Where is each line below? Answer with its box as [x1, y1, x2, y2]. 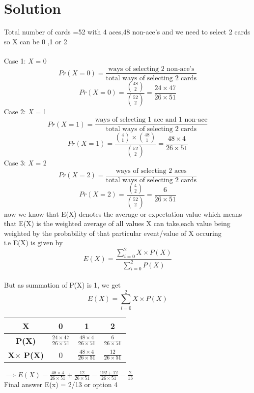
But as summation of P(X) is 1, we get [4, 279, 121, 290]
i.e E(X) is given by [4, 237, 63, 248]
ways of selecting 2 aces [115, 167, 187, 174]
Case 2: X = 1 [4, 106, 47, 117]
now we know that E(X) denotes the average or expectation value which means [4, 208, 242, 219]
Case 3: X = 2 [4, 157, 47, 167]
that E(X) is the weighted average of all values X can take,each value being [4, 218, 230, 229]
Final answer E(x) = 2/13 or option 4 [4, 379, 118, 390]
